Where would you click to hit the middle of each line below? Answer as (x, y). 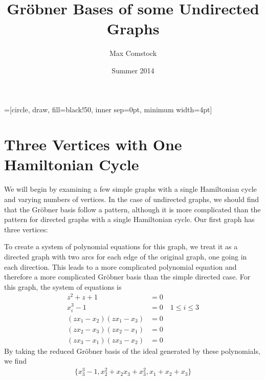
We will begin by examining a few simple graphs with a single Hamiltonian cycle (130, 189)
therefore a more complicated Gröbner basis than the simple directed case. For (127, 277)
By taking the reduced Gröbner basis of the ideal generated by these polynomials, (132, 351)
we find (15, 361)
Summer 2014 (133, 70)
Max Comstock (133, 53)
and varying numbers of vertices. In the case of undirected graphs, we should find (131, 199)
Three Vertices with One (93, 144)
